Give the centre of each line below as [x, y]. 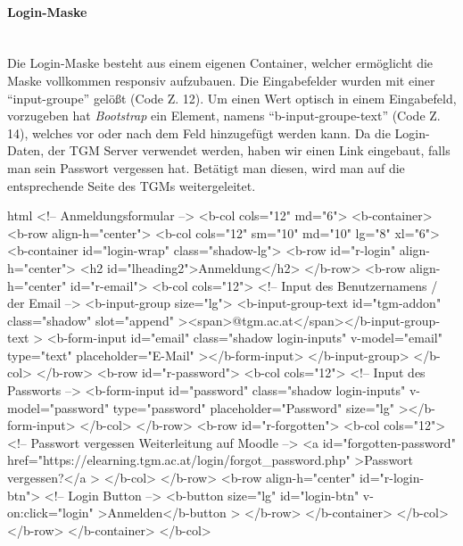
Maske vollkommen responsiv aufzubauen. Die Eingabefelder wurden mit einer [221, 80]
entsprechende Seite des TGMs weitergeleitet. [132, 185]
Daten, [26, 150]
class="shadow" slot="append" [91, 320]
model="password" [58, 407]
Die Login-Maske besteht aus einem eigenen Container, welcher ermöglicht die [220, 63]
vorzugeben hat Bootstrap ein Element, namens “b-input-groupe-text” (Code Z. [224, 116]
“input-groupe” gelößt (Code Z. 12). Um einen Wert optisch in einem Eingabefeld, [232, 98]
